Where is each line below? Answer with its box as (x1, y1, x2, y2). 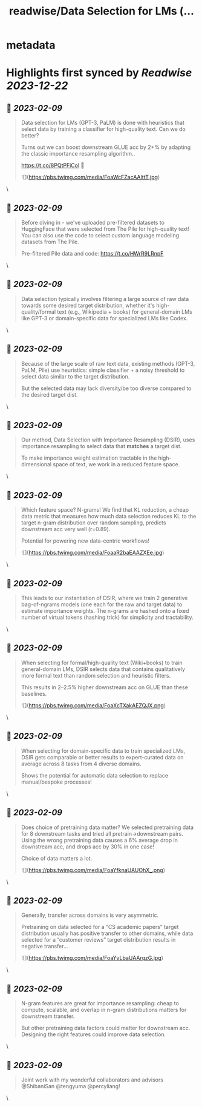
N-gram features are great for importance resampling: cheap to (21, 1000, 180, 1007)
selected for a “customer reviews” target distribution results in (21, 936, 176, 943)
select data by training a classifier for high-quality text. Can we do (21, 125, 186, 133)
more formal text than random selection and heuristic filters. (21, 672, 171, 679)
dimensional (21, 461, 52, 468)
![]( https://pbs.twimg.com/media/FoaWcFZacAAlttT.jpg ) (21, 174, 160, 181)
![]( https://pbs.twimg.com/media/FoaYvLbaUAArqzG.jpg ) (21, 954, 163, 962)
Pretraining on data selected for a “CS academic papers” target (21, 924, 179, 931)
